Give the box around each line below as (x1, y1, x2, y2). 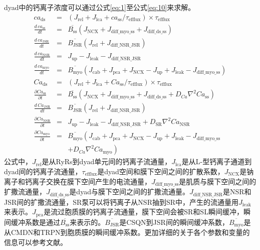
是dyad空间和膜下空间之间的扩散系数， (97, 166, 224, 177)
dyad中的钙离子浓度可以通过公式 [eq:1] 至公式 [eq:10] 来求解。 (4, 2, 195, 12)
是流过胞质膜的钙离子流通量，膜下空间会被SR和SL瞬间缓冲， (44, 206, 243, 217)
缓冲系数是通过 (11, 216, 60, 227)
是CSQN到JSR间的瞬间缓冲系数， (119, 216, 229, 227)
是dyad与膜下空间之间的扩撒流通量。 (69, 186, 189, 197)
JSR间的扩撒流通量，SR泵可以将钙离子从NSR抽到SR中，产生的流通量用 (4, 196, 239, 207)
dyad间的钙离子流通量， (4, 166, 82, 177)
